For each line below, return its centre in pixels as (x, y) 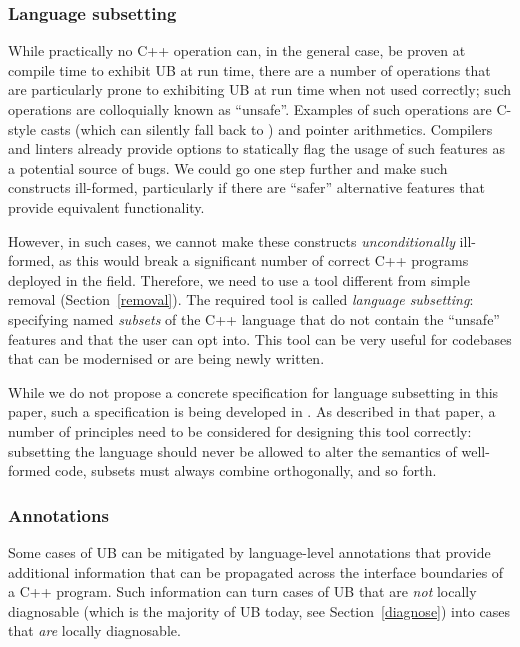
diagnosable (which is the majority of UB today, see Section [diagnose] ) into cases (259, 610)
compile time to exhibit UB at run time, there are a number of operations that (249, 69)
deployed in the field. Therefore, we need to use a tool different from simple (239, 279)
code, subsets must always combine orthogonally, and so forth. (246, 470)
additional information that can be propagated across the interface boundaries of (256, 571)
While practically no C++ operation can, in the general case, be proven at (237, 50)
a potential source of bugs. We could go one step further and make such (228, 167)
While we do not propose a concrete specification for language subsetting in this (253, 391)
